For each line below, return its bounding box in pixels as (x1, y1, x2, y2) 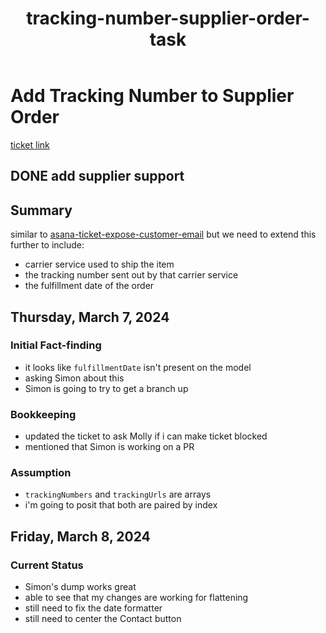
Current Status (10, 558, 84, 572)
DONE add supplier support (10, 168, 185, 185)
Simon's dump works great (24, 581, 137, 593)
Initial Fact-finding (10, 338, 102, 352)
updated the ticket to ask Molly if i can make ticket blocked (24, 430, 268, 442)
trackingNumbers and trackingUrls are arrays (24, 488, 212, 501)
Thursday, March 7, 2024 (10, 308, 170, 326)
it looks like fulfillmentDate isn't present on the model (24, 361, 252, 373)
